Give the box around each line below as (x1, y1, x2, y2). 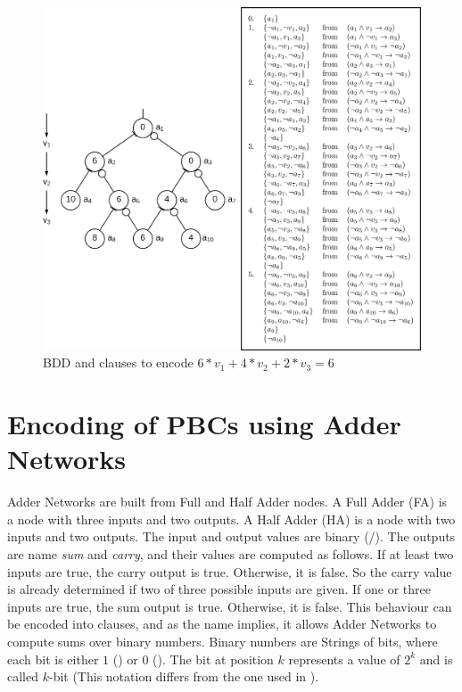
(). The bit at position (153, 649, 274, 668)
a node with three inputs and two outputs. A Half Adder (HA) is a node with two (7, 509, 456, 528)
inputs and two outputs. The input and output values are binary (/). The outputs (7, 527, 456, 546)
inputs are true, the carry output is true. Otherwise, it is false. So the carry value (7, 562, 452, 581)
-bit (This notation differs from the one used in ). (48, 667, 319, 686)
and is (419, 649, 453, 668)
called (7, 667, 38, 686)
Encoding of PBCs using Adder (7, 406, 401, 442)
